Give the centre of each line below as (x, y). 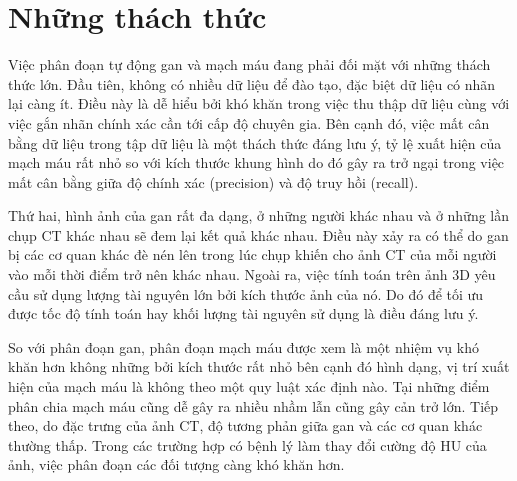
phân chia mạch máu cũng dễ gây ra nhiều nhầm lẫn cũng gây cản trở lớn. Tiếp (253, 405)
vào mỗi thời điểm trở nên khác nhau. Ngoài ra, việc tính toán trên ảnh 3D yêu (252, 274)
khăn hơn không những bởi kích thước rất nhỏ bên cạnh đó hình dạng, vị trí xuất (259, 366)
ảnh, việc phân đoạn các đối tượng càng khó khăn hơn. (176, 464)
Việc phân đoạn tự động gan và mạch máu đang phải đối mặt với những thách (249, 64)
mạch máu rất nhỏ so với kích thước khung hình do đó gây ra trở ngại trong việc (256, 162)
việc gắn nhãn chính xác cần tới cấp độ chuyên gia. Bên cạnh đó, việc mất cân (249, 122)
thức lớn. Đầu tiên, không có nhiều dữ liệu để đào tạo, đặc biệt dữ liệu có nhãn (252, 83)
